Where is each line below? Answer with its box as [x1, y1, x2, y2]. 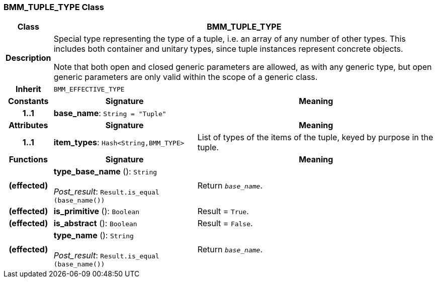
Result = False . [197, 218, 253, 229]
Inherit [15, 84, 41, 95]
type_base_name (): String [53, 166, 157, 177]
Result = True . [197, 206, 249, 217]
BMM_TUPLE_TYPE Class [4, 2, 104, 12]
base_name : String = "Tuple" [53, 108, 166, 119]
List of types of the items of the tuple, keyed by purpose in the [197, 132, 433, 143]
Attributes [9, 120, 48, 131]
